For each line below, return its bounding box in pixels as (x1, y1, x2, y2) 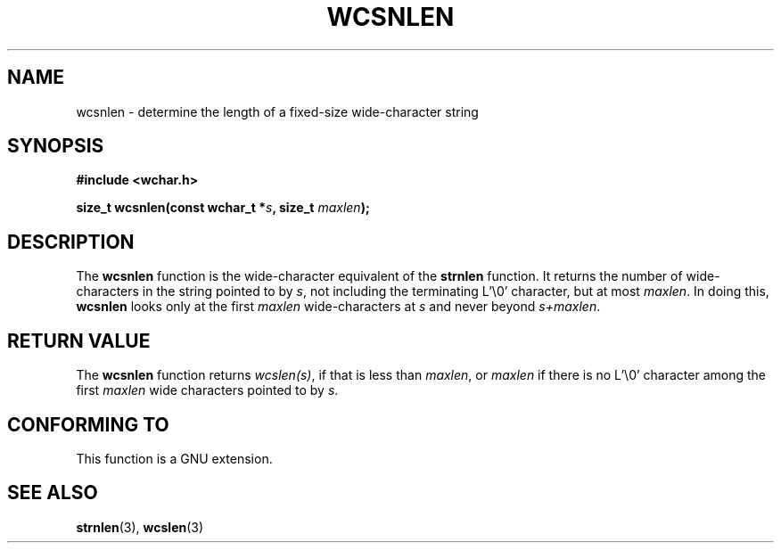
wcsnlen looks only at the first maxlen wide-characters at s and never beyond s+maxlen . (76, 299, 601, 315)
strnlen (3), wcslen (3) (76, 519, 204, 535)
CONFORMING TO (7, 413, 169, 436)
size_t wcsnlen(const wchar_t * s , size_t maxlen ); (76, 200, 370, 216)
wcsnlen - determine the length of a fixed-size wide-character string (76, 103, 479, 119)
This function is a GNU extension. (76, 450, 273, 466)
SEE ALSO (7, 481, 98, 505)
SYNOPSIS (7, 135, 104, 158)
